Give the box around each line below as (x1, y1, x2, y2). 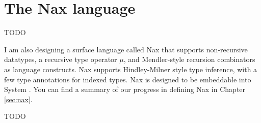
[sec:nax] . (4, 94, 33, 104)
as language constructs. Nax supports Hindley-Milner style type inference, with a (4, 64, 257, 74)
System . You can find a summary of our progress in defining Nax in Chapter (4, 84, 246, 95)
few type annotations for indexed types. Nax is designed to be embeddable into (4, 74, 251, 84)
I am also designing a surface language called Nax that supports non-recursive (4, 44, 248, 54)
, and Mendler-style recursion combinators (123, 54, 255, 65)
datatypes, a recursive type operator (4, 54, 117, 65)
